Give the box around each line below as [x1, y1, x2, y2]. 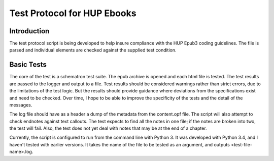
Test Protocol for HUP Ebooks [9, 8, 136, 19]
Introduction [9, 27, 50, 35]
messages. [9, 101, 32, 108]
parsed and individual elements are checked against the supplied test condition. [9, 47, 177, 53]
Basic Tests [9, 61, 47, 69]
